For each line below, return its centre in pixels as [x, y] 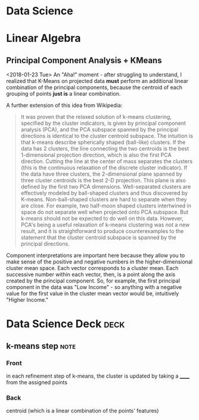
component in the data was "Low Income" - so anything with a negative [94, 287]
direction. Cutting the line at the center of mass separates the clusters [106, 161]
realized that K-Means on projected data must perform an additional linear [97, 81]
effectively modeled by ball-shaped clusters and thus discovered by [104, 193]
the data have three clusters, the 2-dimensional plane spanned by [102, 174]
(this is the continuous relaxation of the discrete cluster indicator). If [104, 168]
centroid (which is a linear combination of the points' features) [83, 411]
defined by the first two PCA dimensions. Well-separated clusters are [106, 187]
